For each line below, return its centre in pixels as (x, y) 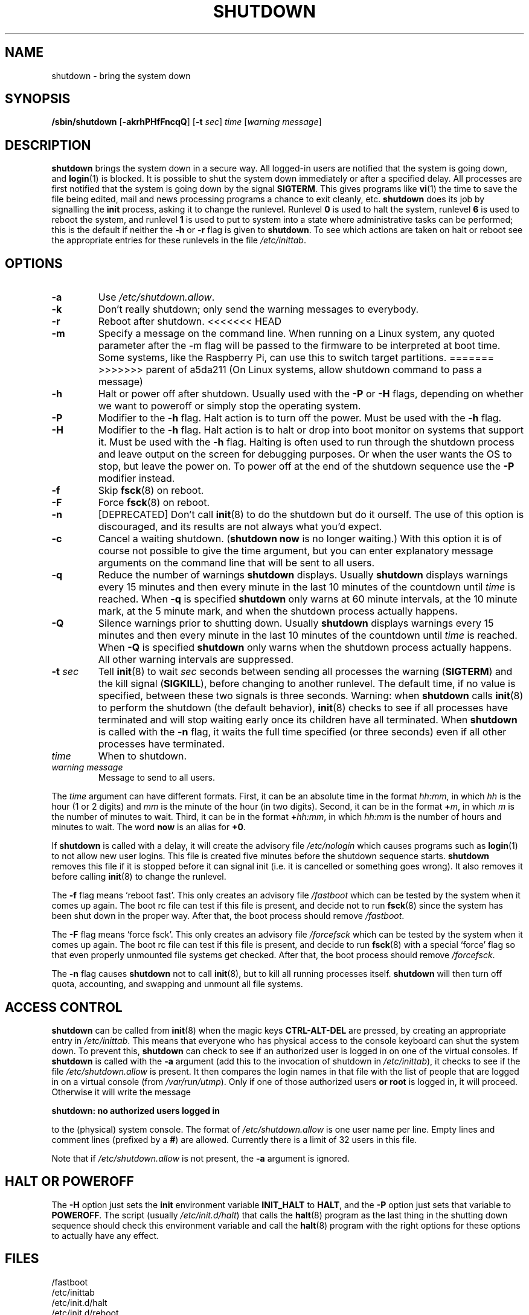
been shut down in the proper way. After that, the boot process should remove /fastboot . (228, 916)
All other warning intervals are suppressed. (196, 660)
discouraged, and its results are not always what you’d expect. (240, 527)
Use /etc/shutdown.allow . (156, 297)
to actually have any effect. (105, 1235)
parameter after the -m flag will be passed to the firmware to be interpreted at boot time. (299, 346)
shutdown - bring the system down (121, 75)
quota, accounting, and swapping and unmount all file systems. (177, 984)
